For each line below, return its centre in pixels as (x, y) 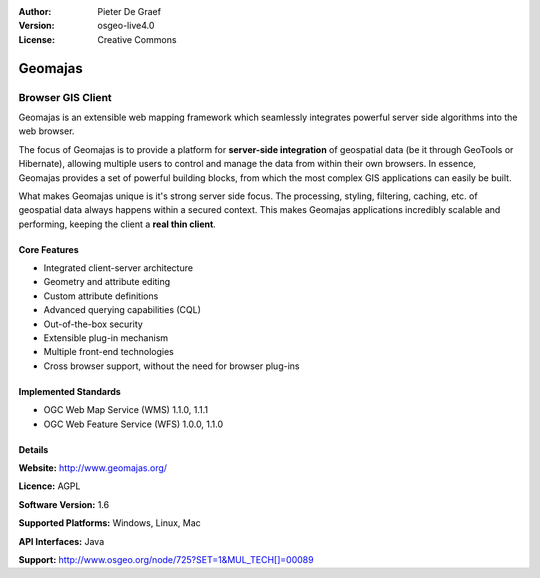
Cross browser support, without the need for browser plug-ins (171, 366)
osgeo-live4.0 (126, 26)
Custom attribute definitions (101, 296)
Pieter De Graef (129, 11)
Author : (35, 11)
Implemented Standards (70, 391)
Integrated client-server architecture (118, 268)
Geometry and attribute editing (107, 282)
